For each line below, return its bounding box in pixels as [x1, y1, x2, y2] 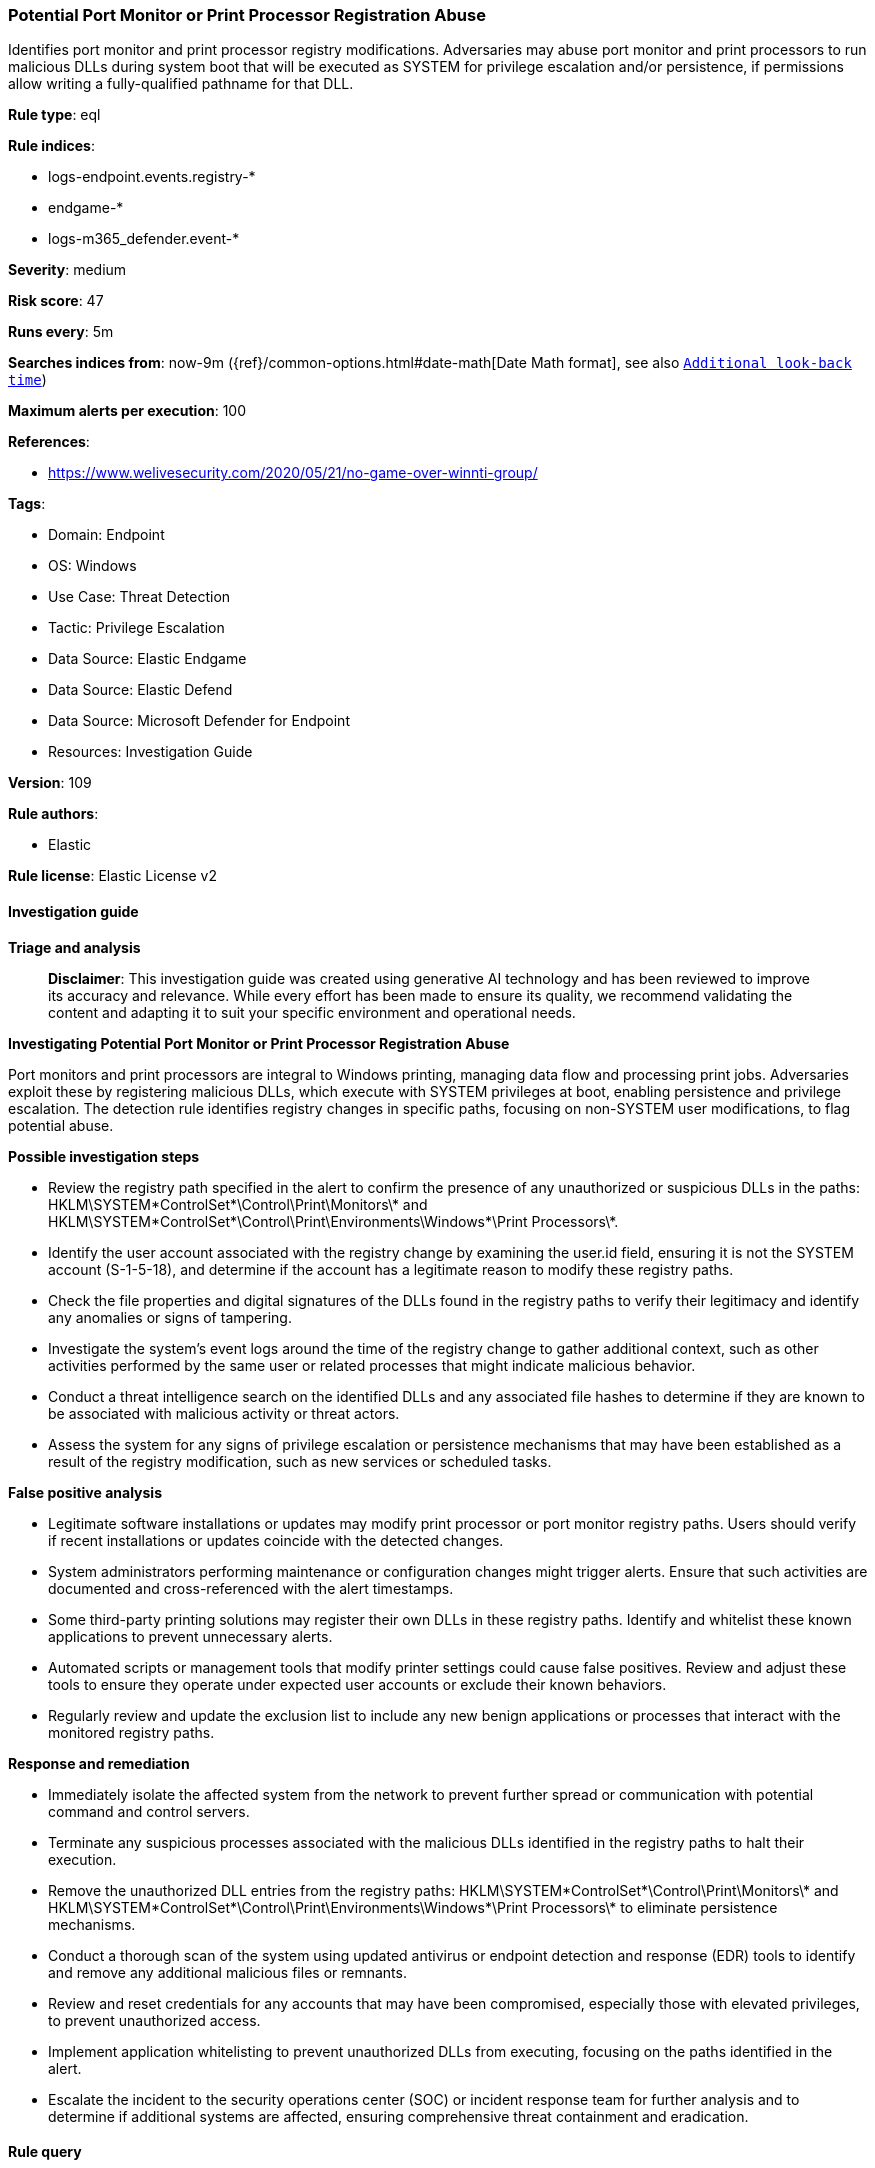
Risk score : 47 [8, 292, 104, 310]
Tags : [8, 495, 46, 513]
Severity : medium [8, 261, 127, 279]
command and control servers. [48, 1802, 250, 1820]
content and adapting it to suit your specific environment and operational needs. [48, 1003, 576, 1021]
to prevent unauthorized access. [48, 2011, 261, 2029]
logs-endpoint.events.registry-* [48, 168, 256, 186]
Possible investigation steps [8, 1147, 200, 1165]
